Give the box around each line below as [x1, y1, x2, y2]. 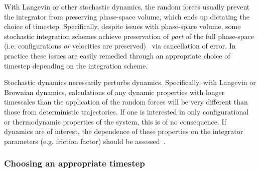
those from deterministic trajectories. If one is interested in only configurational [4, 106, 249, 116]
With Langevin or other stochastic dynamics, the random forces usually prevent [4, 1, 250, 11]
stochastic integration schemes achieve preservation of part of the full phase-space [4, 30, 254, 41]
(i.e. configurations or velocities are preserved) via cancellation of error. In [4, 40, 236, 51]
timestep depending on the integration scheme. [4, 60, 148, 70]
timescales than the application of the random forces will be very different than [4, 96, 248, 107]
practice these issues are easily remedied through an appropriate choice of [4, 50, 230, 60]
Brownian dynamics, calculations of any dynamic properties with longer [4, 86, 225, 97]
